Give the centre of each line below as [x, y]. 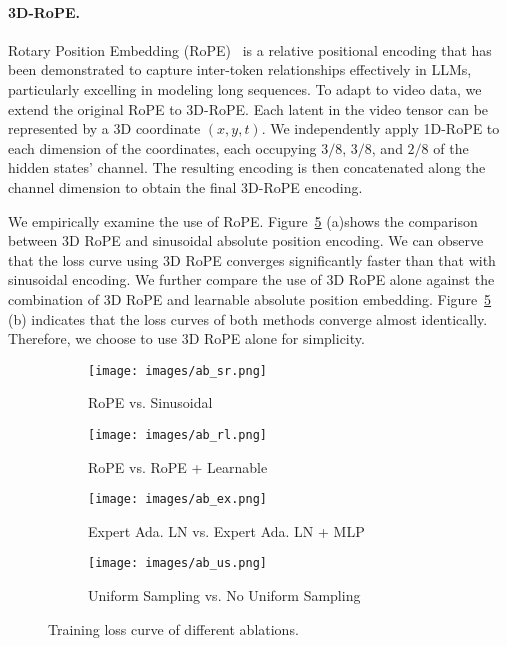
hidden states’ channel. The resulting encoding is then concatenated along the [247, 167]
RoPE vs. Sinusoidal [150, 402]
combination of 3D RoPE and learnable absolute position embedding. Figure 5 [250, 298]
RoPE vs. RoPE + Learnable [178, 466]
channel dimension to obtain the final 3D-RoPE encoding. [185, 186]
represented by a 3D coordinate [104, 128]
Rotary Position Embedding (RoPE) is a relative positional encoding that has [250, 49]
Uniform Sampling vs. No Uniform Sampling [224, 595]
